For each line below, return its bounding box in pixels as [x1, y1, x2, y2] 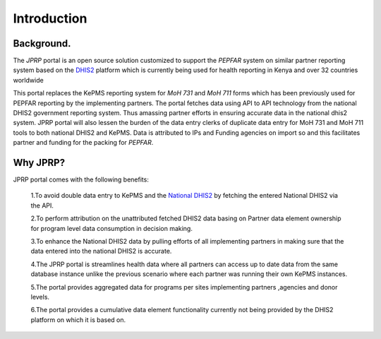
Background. [13, 37, 71, 49]
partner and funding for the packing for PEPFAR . [13, 138, 154, 147]
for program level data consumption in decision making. [30, 224, 193, 232]
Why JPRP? [13, 157, 66, 169]
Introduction [13, 11, 87, 26]
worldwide [13, 76, 44, 84]
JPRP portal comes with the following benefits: [13, 175, 150, 184]
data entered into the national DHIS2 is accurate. [30, 247, 172, 256]
